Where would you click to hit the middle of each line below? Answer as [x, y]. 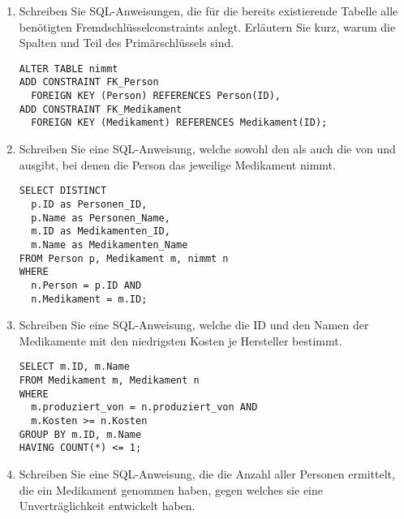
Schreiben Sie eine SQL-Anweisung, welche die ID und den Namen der [194, 325]
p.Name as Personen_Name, [101, 218]
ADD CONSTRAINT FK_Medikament [101, 109]
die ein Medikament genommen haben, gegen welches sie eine [171, 489]
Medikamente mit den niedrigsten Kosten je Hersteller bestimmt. [181, 340]
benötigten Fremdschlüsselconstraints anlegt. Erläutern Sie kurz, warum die [207, 26]
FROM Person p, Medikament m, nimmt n [124, 258]
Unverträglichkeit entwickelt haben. [107, 506]
